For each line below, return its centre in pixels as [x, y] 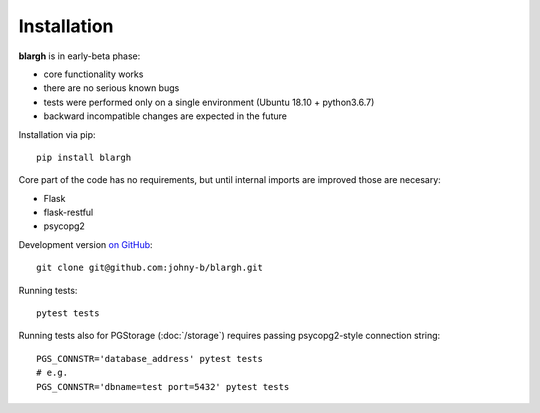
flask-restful [68, 212]
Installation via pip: [57, 134]
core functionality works [93, 74]
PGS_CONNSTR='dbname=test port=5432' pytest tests [163, 386]
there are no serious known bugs [111, 88]
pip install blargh [84, 157]
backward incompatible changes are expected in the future [165, 116]
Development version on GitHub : [86, 244]
